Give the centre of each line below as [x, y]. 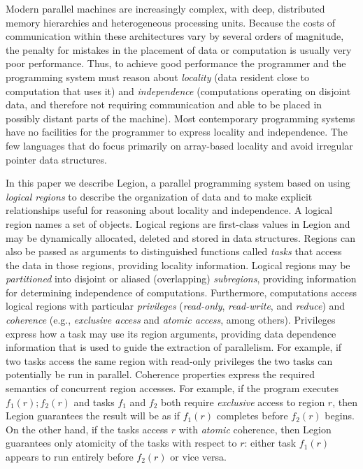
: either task [270, 443]
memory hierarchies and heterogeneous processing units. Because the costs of [171, 22]
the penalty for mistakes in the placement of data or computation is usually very [179, 49]
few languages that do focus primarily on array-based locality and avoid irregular [179, 145]
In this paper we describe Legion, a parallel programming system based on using [178, 183]
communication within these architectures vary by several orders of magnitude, [175, 36]
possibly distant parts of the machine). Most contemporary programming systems [180, 118]
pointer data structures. [56, 159]
